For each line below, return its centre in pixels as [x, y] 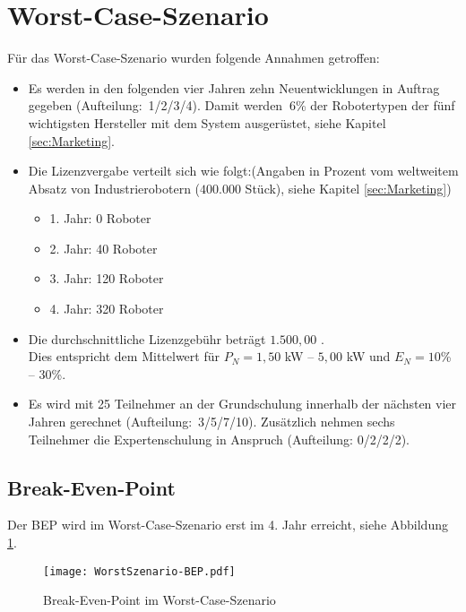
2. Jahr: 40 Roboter [104, 248]
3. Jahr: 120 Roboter [107, 278]
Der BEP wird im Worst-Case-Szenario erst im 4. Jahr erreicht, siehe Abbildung [228, 525]
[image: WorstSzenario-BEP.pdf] [139, 571]
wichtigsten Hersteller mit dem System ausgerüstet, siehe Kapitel [207, 122]
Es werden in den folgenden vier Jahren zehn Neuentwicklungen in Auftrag [234, 87]
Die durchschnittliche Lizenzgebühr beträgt [147, 338]
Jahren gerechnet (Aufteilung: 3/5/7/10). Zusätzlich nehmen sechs [211, 422]
